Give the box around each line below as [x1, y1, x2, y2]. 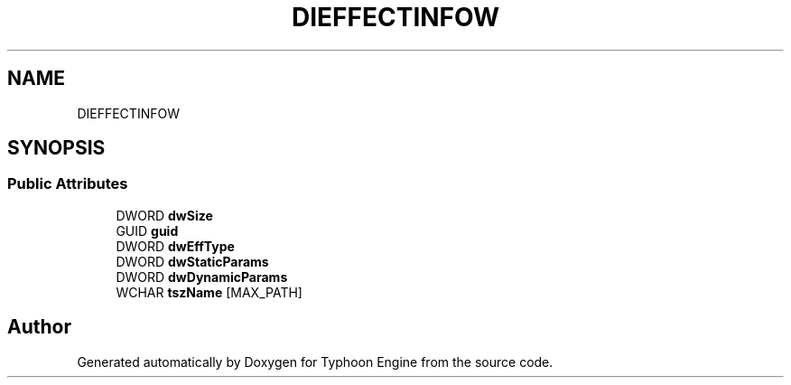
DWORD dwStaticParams [116, 253, 269, 269]
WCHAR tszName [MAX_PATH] [116, 284, 302, 300]
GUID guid [116, 222, 179, 239]
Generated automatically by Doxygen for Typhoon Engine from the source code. [77, 353, 554, 370]
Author [7, 315, 71, 339]
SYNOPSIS [7, 136, 106, 160]
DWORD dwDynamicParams [116, 268, 288, 285]
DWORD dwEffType [116, 238, 235, 254]
